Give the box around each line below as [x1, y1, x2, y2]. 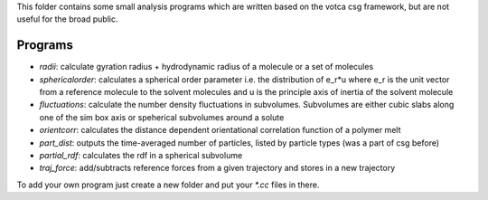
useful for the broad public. [16, 14, 118, 24]
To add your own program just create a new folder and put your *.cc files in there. [16, 179, 320, 190]
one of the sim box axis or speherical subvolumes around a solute [39, 111, 285, 122]
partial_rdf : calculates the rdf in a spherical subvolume [39, 150, 243, 161]
